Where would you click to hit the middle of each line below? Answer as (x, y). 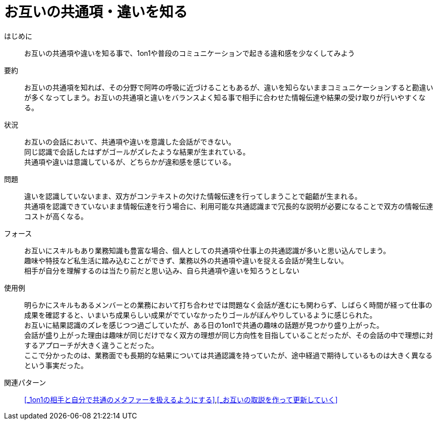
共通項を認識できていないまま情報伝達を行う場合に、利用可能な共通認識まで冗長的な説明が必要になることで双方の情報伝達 (229, 206)
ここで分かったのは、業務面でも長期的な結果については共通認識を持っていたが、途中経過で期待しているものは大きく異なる (228, 355)
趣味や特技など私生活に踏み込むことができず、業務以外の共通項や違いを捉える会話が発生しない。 (186, 260)
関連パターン (25, 382)
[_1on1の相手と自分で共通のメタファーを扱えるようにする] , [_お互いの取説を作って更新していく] (181, 399)
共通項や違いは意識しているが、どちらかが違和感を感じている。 (130, 162)
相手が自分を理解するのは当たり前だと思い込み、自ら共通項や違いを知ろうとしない (162, 270)
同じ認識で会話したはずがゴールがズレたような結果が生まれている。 (137, 152)
